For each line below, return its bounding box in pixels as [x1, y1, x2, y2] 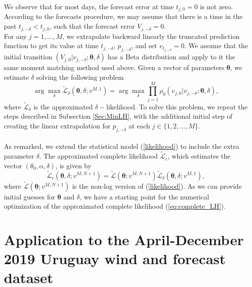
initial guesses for [4, 191, 55, 201]
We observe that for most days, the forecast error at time [4, 1, 174, 11]
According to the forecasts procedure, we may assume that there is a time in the [4, 11, 243, 21]
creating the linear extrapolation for [4, 120, 110, 130]
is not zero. [200, 1, 233, 11]
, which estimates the [167, 151, 231, 161]
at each [128, 120, 150, 130]
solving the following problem [36, 72, 124, 82]
